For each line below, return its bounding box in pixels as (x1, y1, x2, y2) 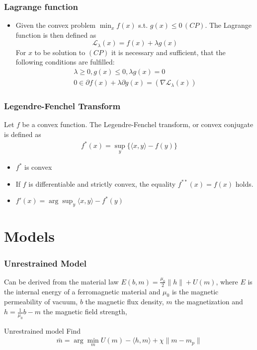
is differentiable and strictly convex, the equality (28, 178, 176, 189)
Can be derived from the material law (4, 276, 119, 286)
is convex (24, 162, 52, 172)
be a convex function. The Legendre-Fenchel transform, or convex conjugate (22, 119, 254, 130)
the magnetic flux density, (85, 296, 164, 307)
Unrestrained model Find (4, 325, 81, 336)
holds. (235, 178, 254, 189)
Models (4, 226, 55, 246)
